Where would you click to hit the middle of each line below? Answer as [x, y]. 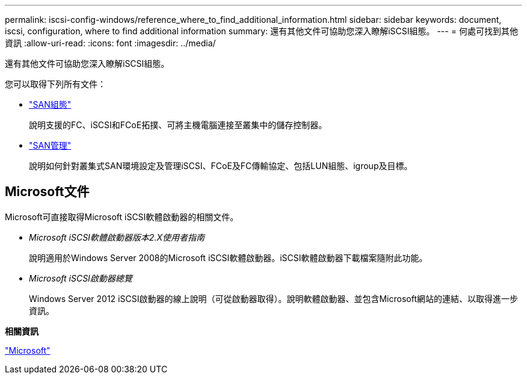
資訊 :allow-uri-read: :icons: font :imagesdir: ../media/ [110, 43]
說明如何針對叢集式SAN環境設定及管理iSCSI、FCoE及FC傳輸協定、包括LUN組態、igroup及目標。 [221, 166]
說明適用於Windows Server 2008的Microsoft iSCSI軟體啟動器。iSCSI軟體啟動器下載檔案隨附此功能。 [228, 257]
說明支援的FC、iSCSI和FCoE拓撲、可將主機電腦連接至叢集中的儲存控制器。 [178, 125]
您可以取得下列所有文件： [55, 84]
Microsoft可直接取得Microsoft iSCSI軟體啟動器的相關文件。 [122, 217]
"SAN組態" [50, 104]
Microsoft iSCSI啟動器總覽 [81, 278]
